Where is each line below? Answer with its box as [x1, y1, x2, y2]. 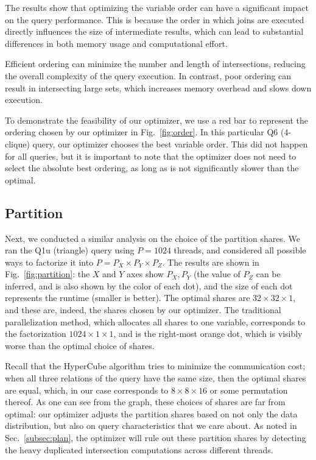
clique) [5, 137, 30, 150]
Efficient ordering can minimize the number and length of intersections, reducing [5, 57, 306, 70]
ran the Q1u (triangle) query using [5, 244, 135, 257]
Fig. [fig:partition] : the [5, 267, 90, 280]
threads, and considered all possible [174, 244, 306, 257]
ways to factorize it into [5, 255, 94, 268]
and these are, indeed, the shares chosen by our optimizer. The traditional [5, 303, 281, 316]
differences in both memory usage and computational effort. [5, 37, 228, 49]
